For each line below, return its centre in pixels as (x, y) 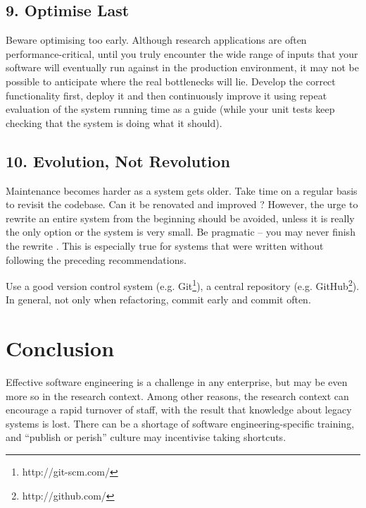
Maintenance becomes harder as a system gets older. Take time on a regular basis (182, 190)
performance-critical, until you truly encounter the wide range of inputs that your (182, 53)
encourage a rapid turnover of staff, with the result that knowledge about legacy (179, 410)
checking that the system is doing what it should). (114, 122)
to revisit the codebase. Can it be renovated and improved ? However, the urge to (182, 204)
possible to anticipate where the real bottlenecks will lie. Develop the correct (171, 81)
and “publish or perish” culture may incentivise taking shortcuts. (146, 437)
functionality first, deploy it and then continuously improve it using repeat (166, 95)
